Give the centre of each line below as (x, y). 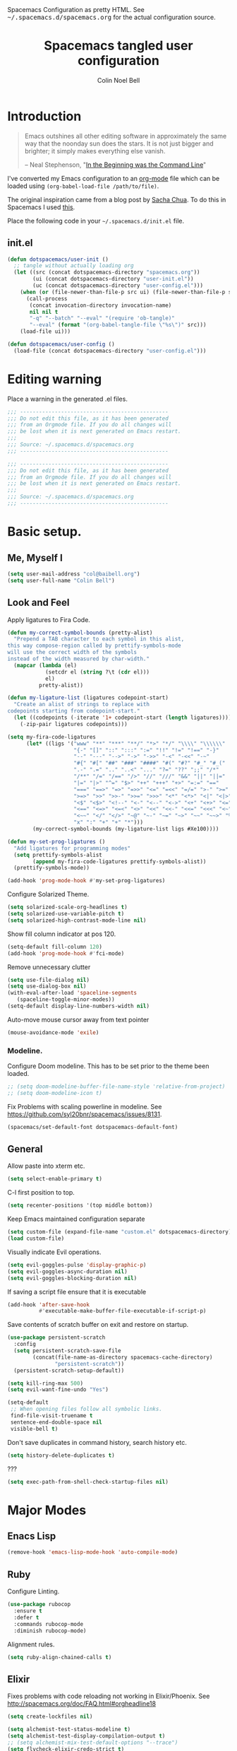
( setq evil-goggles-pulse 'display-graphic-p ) (77, 1265)
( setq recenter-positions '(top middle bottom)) (80, 1206)
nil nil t (44, 312)
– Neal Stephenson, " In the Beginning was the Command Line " (115, 165)
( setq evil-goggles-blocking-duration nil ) (72, 1278)
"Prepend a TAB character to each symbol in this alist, (99, 639)
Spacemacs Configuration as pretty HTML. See (76, 10)
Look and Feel (38, 603)
